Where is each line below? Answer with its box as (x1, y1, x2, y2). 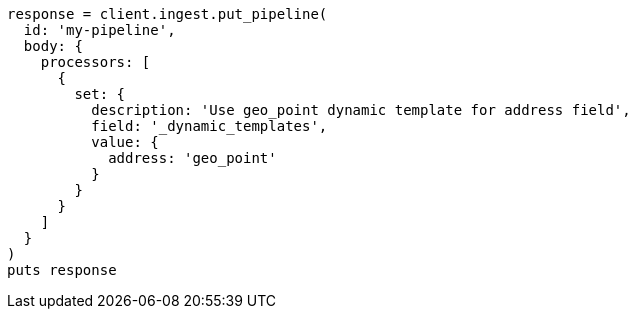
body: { (23, 38, 83, 54)
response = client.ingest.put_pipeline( (7, 6, 328, 22)
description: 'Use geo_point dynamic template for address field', (91, 102, 631, 118)
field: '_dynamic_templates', (91, 118, 328, 134)
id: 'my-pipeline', (23, 22, 176, 38)
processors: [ (40, 54, 151, 70)
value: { (91, 134, 159, 150)
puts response (7, 262, 117, 278)
